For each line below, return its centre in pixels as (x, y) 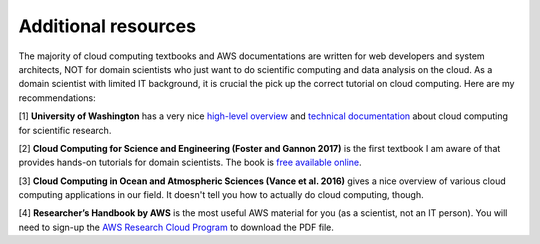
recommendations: (57, 97)
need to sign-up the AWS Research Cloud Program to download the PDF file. (176, 227)
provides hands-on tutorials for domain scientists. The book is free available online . (190, 162)
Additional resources (107, 26)
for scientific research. (65, 130)
